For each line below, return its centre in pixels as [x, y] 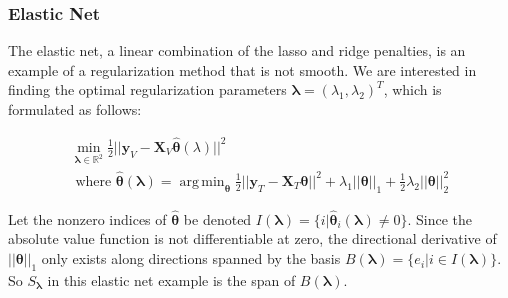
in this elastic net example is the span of [171, 279]
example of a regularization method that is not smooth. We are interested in [242, 69]
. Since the [439, 218]
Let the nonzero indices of [87, 218]
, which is [412, 89]
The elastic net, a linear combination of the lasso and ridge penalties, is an [237, 50]
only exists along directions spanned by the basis [191, 258]
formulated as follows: [75, 109]
